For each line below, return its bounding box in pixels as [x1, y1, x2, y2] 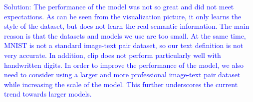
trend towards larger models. [4, 89, 92, 99]
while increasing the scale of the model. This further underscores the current [4, 79, 238, 89]
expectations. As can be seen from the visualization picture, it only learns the [4, 11, 242, 21]
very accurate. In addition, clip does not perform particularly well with [4, 50, 221, 60]
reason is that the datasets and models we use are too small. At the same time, [4, 30, 246, 41]
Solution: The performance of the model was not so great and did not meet [4, 1, 234, 11]
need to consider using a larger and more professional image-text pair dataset [4, 69, 241, 80]
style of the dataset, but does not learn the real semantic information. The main [4, 21, 250, 31]
